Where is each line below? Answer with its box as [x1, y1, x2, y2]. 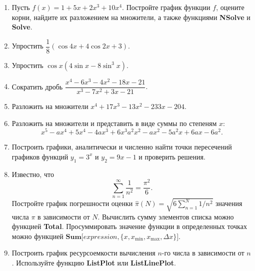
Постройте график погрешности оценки [11, 198, 133, 208]
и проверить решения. [138, 151, 205, 161]
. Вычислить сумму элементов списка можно [97, 211, 234, 221]
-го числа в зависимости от [161, 247, 244, 258]
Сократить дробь [11, 81, 63, 91]
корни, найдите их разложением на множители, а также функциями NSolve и [11, 11, 250, 22]
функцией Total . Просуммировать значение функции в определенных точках [11, 221, 247, 231]
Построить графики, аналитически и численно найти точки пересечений [11, 141, 232, 152]
